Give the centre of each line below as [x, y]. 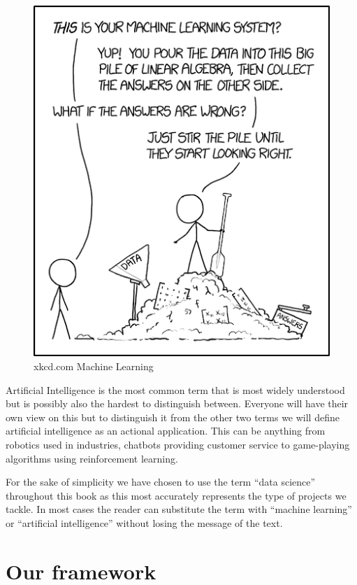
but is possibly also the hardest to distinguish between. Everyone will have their [177, 403]
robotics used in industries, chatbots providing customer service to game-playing [178, 444]
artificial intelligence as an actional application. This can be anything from [166, 431]
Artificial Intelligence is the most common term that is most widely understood [175, 389]
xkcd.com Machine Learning [94, 366]
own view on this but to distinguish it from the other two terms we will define [173, 417]
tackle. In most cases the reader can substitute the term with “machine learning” [179, 509]
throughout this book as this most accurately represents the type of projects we [176, 495]
